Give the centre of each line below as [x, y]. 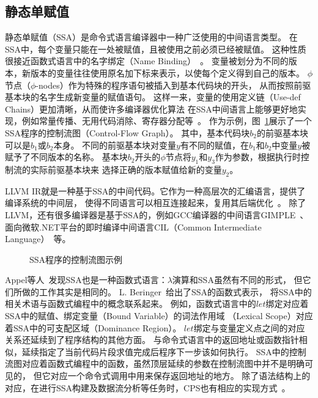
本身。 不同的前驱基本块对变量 [115, 145]
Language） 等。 [38, 239]
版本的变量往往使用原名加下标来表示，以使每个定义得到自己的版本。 [167, 72]
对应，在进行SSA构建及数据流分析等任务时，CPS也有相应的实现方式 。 [148, 387]
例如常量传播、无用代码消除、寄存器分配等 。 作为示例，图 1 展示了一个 [167, 121]
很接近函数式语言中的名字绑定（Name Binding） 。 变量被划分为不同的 [147, 61]
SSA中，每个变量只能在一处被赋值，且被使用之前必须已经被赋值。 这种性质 [156, 49]
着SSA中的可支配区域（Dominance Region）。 [93, 327]
